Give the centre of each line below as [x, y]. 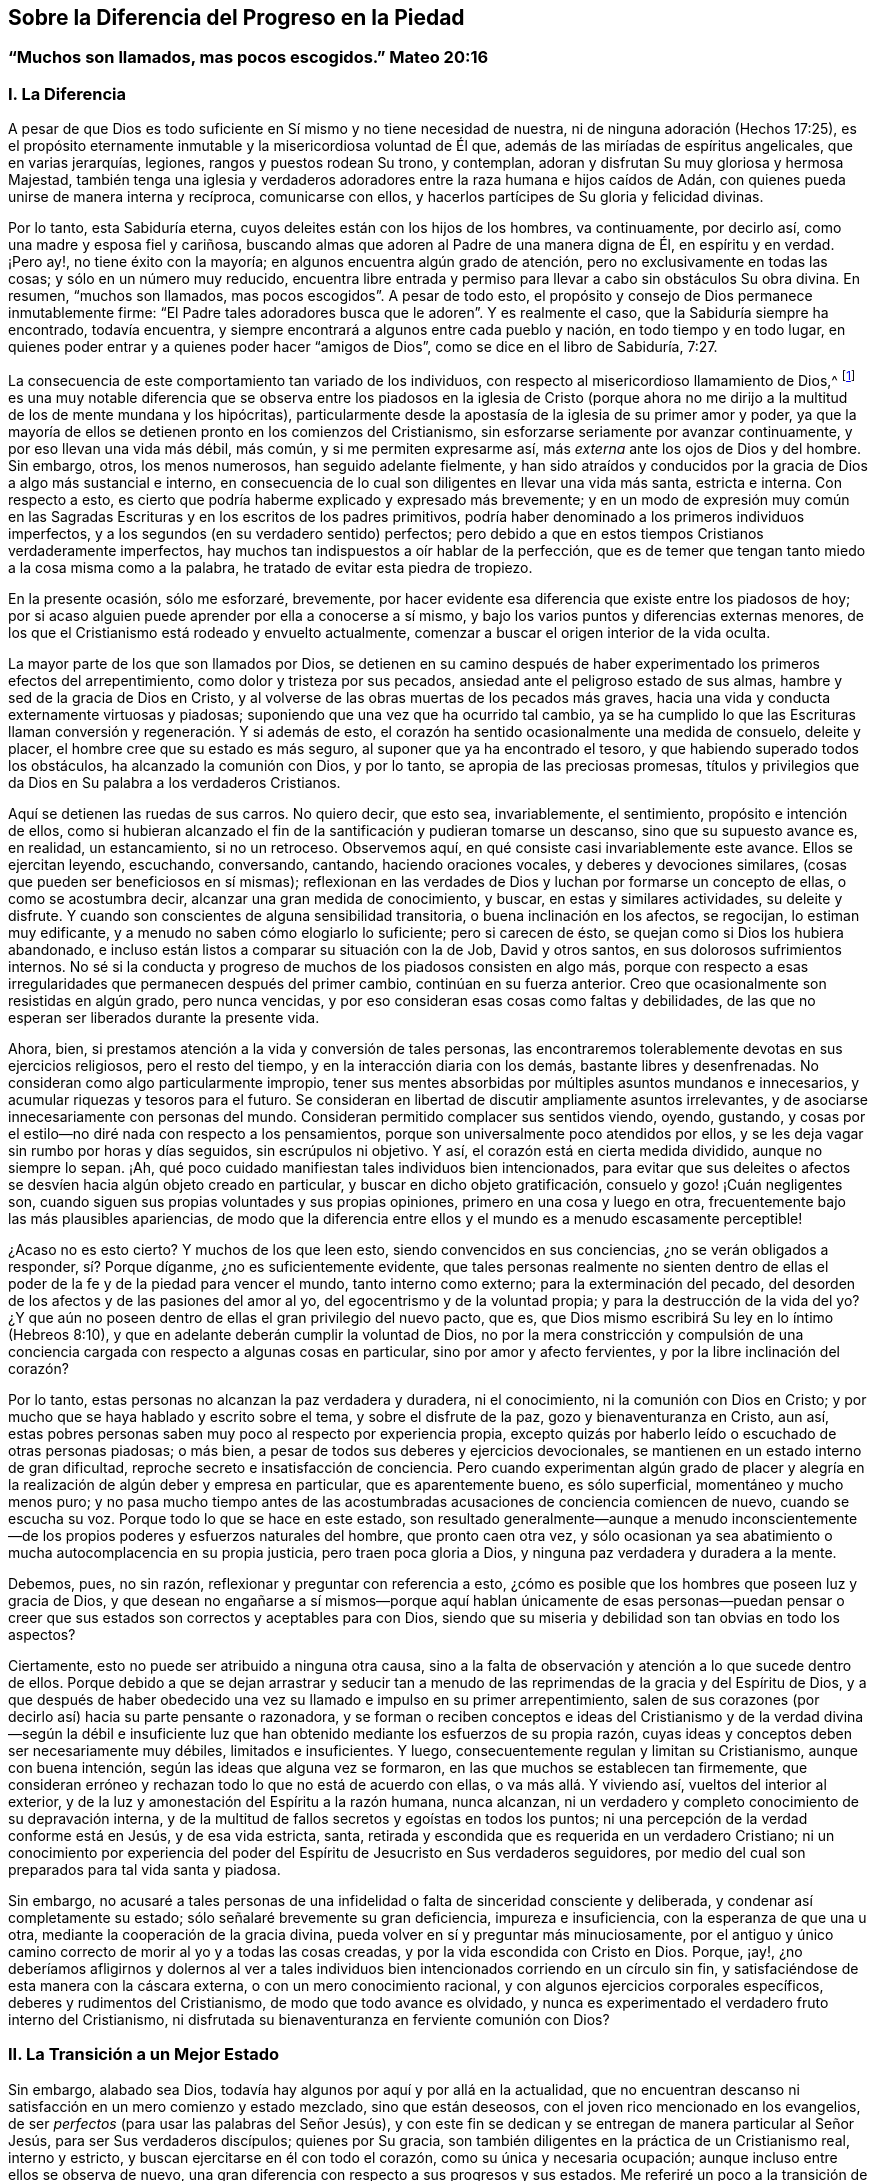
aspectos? [42, 1634]
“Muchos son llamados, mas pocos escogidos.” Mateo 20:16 [248, 57]
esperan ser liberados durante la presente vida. [164, 1017]
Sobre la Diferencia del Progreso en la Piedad [236, 17]
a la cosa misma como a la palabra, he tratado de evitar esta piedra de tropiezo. [270, 567]
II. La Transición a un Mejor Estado [144, 2054]
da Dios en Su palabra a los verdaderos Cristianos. [174, 782]
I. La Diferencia [67, 93]
